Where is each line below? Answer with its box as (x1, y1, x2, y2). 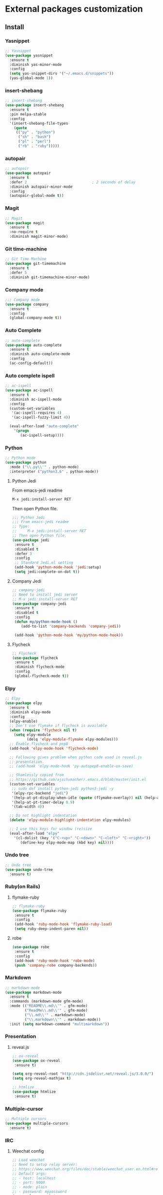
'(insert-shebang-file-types (9, 121, 68, 126)
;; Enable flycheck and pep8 (9, 741, 68, 746)
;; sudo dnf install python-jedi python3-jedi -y (11, 786, 114, 791)
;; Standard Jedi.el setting (14, 560, 74, 565)
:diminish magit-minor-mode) (9, 234, 68, 239)
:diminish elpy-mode (9, 710, 51, 714)
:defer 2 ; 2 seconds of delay (9, 179, 136, 185)
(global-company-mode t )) (9, 315, 62, 320)
